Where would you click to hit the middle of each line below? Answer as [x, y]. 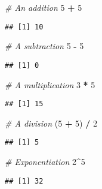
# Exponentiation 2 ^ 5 [45, 161]
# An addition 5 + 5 [44, 7]
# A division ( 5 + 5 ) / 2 [51, 123]
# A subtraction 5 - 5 [44, 46]
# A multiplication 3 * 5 [50, 84]
